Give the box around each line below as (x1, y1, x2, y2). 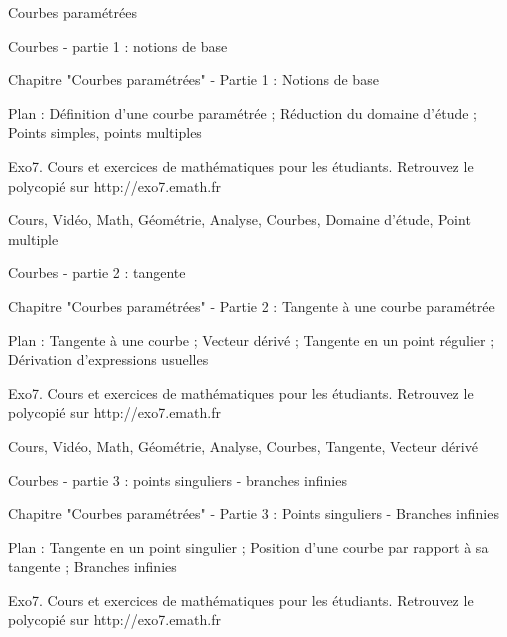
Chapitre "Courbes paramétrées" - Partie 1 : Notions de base (8, 69, 379, 90)
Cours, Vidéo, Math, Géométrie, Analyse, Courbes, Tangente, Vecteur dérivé (8, 435, 478, 456)
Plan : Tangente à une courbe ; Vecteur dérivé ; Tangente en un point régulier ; (8, 329, 495, 350)
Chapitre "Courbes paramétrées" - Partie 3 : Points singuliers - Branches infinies (8, 503, 499, 524)
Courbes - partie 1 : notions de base (8, 35, 228, 56)
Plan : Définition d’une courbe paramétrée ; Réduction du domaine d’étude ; (8, 102, 477, 123)
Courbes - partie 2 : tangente (8, 262, 186, 283)
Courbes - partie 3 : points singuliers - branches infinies (8, 469, 347, 490)
